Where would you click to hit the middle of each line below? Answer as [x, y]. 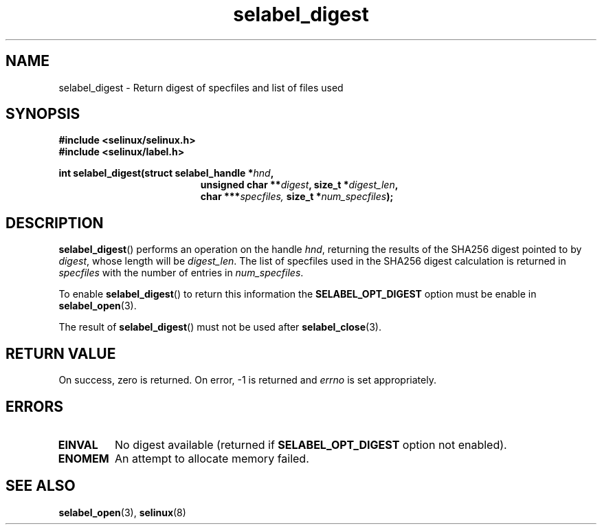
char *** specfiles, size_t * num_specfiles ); [297, 197]
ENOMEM [83, 458]
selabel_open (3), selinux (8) [122, 512]
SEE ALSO [41, 486]
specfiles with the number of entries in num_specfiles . [181, 273]
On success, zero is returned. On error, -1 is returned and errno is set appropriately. [247, 380]
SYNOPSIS [43, 114]
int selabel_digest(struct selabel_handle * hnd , [166, 173]
